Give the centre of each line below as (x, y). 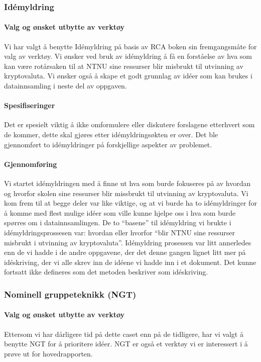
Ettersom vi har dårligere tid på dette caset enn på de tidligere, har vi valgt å (124, 334)
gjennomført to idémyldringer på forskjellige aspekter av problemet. (108, 144)
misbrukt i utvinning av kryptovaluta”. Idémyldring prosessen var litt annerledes (128, 242)
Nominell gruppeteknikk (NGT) (70, 294)
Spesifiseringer (30, 105)
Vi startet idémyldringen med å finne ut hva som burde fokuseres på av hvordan (127, 183)
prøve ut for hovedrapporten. (48, 353)
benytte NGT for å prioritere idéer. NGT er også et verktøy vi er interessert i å (126, 344)
